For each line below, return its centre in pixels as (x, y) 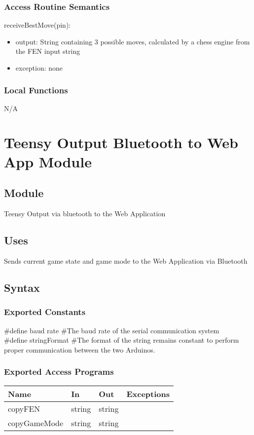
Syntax (22, 287)
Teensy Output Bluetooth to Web (121, 142)
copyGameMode (36, 423)
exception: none (39, 68)
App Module (48, 161)
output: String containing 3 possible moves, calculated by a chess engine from (133, 41)
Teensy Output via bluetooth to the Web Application (85, 214)
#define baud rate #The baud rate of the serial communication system (112, 330)
